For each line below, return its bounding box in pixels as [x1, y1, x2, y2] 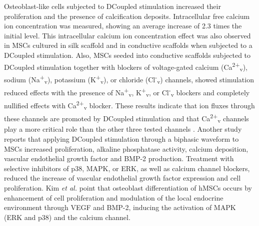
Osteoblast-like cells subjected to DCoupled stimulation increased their [4, 1, 221, 11]
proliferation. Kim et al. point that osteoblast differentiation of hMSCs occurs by [4, 183, 252, 193]
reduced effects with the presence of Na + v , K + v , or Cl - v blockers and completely [4, 86, 250, 99]
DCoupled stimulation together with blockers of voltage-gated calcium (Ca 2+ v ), [4, 60, 247, 73]
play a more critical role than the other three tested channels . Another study [4, 124, 242, 134]
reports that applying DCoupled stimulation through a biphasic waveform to [4, 134, 239, 144]
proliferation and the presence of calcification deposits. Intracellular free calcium [4, 10, 250, 21]
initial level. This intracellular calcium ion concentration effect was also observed [4, 30, 251, 40]
